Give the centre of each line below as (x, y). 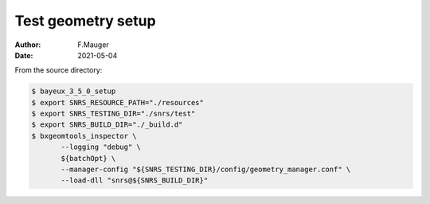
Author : (28, 45)
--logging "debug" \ (101, 147)
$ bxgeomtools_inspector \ (84, 136)
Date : (24, 55)
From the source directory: (59, 70)
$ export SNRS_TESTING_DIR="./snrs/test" (113, 114)
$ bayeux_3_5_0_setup (74, 91)
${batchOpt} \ (88, 158)
